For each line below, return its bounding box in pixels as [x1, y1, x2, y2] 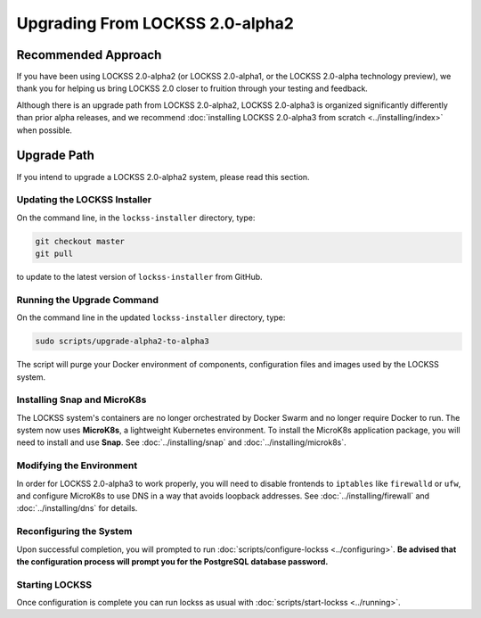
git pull [35, 249, 74, 259]
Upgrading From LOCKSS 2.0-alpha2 [16, 13, 294, 33]
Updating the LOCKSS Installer [16, 194, 151, 206]
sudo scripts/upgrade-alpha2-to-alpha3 [35, 336, 209, 347]
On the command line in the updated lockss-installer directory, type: [16, 312, 286, 323]
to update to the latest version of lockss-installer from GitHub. [16, 272, 263, 283]
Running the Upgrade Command [16, 293, 159, 306]
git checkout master [35, 236, 125, 246]
